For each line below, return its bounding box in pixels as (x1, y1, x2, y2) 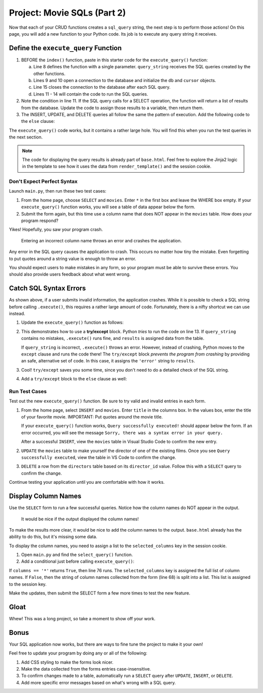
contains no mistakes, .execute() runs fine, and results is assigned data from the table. (21, 336, 205, 341)
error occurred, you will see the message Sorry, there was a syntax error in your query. (21, 430, 224, 436)
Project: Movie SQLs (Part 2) (9, 7, 126, 18)
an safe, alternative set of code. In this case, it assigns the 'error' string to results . (21, 358, 195, 364)
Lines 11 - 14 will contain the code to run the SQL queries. (33, 91, 149, 97)
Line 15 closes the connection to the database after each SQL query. (33, 84, 170, 90)
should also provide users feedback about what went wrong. (9, 271, 131, 277)
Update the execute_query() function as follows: (21, 319, 124, 325)
